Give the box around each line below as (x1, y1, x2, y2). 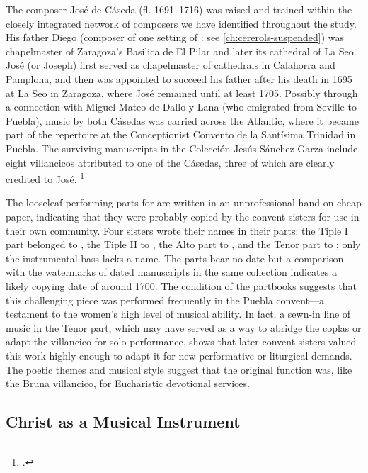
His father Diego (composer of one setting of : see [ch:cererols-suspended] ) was (6, 30, 345, 45)
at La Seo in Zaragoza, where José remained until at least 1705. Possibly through (6, 85, 358, 100)
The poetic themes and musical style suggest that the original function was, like (6, 362, 352, 377)
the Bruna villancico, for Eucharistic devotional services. (6, 376, 250, 391)
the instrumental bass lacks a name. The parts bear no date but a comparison (6, 250, 344, 265)
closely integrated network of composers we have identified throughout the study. (6, 16, 357, 30)
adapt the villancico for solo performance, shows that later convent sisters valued (6, 334, 357, 349)
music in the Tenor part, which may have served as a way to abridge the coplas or (6, 320, 362, 335)
